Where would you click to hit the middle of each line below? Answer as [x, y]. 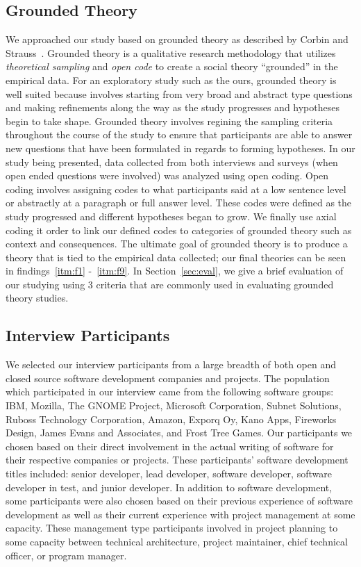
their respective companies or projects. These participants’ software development [177, 460]
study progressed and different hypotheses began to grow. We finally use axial [171, 216]
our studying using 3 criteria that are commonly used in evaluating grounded [170, 284]
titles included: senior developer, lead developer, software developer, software [169, 474]
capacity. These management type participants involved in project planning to [172, 528]
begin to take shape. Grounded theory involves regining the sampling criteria [169, 121]
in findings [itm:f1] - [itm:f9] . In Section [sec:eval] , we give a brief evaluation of [175, 271]
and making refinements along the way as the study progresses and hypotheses [173, 107]
